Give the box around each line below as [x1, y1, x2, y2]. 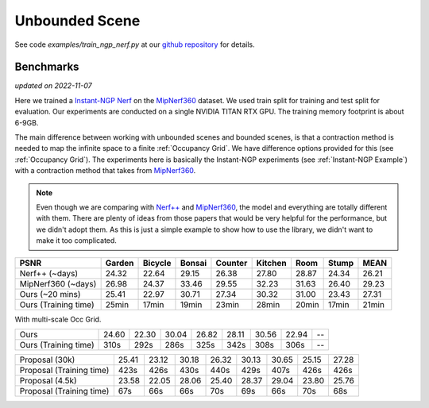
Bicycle [143, 257, 172, 268]
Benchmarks [14, 60, 79, 74]
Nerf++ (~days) [19, 268, 79, 279]
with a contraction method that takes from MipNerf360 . [14, 166, 196, 175]
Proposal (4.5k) [19, 375, 77, 386]
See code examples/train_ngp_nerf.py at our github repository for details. [14, 40, 255, 49]
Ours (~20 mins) [19, 288, 81, 299]
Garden [105, 257, 134, 268]
